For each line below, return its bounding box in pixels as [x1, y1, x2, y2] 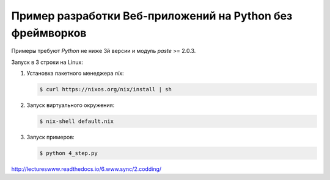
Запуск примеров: [26, 134, 75, 141]
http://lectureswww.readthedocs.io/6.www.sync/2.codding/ [11, 165, 162, 173]
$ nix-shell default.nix [39, 118, 114, 125]
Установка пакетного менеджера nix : [26, 70, 125, 77]
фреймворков [11, 26, 87, 40]
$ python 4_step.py [39, 150, 98, 157]
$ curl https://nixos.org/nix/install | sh [39, 86, 172, 93]
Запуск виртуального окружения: [26, 102, 115, 109]
